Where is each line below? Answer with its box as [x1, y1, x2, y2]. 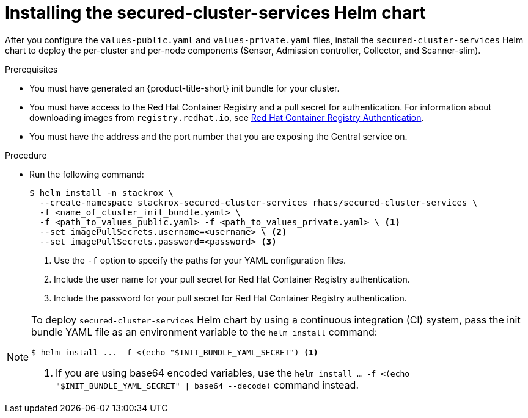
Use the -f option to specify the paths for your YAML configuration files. [54, 254, 346, 265]
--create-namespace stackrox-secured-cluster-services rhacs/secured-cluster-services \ [39, 197, 478, 207]
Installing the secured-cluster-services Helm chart [5, 2, 426, 23]
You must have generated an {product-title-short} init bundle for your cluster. [29, 82, 340, 93]
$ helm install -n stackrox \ [29, 187, 174, 198]
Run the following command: [29, 168, 144, 179]
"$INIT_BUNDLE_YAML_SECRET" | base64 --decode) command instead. [56, 378, 359, 391]
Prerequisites [5, 63, 58, 74]
